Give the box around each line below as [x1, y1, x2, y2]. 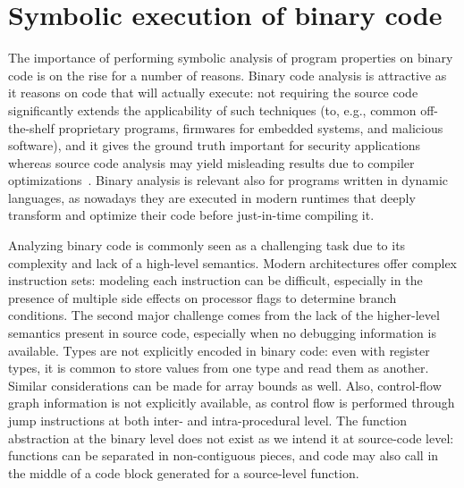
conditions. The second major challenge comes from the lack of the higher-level [8, 306, 440, 324]
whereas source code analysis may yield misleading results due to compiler [8, 153, 415, 172]
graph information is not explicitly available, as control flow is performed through [8, 393, 455, 412]
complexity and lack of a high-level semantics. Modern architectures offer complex [8, 253, 458, 272]
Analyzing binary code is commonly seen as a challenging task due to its [8, 236, 406, 255]
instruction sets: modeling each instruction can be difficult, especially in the [8, 271, 423, 290]
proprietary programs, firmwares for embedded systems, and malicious [58, 118, 443, 137]
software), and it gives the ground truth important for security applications [8, 136, 421, 155]
